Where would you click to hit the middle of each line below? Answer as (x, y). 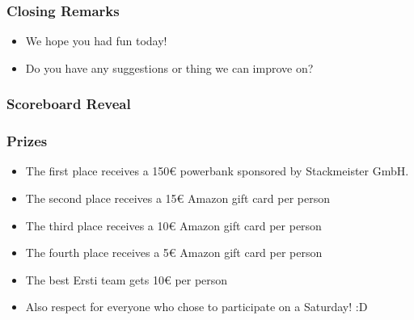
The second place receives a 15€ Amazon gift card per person (178, 198)
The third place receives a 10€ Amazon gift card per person (173, 225)
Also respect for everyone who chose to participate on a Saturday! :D (196, 307)
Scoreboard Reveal (69, 104)
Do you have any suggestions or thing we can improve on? (169, 67)
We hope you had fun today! (96, 41)
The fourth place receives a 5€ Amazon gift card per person (174, 253)
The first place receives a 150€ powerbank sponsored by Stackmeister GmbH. (217, 171)
